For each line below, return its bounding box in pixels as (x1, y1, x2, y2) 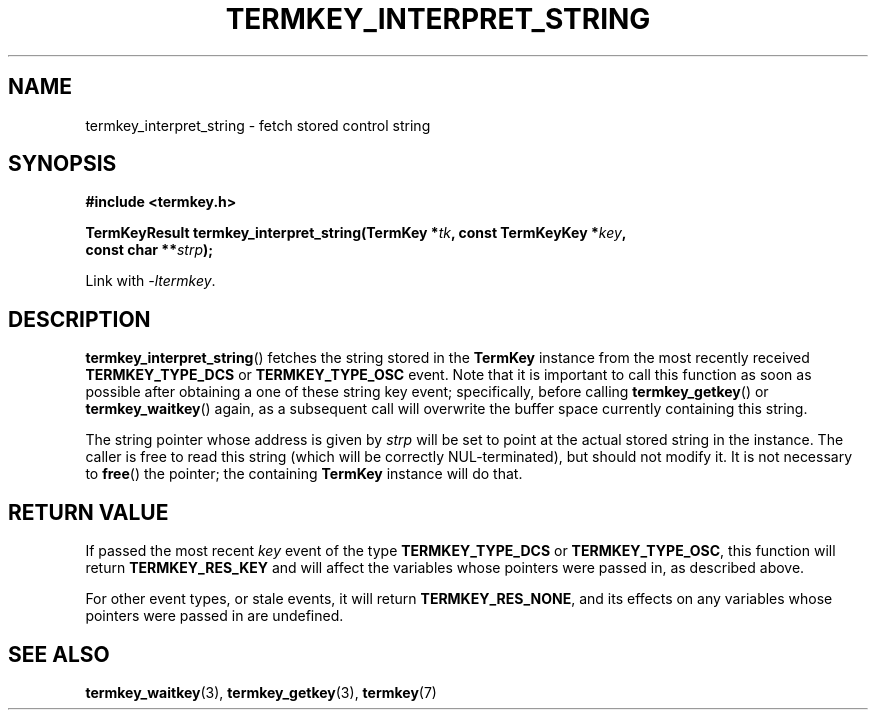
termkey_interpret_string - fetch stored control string (85, 116, 431, 134)
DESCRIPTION (8, 306, 151, 332)
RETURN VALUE (8, 499, 169, 525)
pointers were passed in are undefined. (85, 607, 344, 625)
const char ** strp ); (85, 241, 214, 259)
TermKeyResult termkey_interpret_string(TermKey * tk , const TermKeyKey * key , (85, 224, 627, 242)
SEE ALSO (8, 641, 110, 667)
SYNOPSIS (8, 151, 117, 177)
